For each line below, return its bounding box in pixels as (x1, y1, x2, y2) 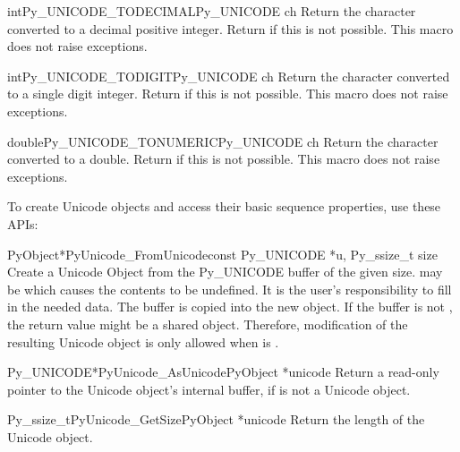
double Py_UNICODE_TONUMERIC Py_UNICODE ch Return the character (7, 132, 439, 150)
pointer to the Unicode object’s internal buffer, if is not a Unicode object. (7, 380, 411, 398)
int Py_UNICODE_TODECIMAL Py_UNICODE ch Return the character (7, 2, 416, 20)
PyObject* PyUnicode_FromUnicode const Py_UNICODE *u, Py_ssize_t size (7, 244, 438, 263)
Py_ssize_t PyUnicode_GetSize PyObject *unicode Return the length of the (7, 410, 425, 429)
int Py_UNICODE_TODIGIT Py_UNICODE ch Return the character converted (7, 66, 450, 85)
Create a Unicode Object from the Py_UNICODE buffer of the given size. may (7, 262, 443, 281)
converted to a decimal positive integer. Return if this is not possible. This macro (7, 19, 454, 38)
